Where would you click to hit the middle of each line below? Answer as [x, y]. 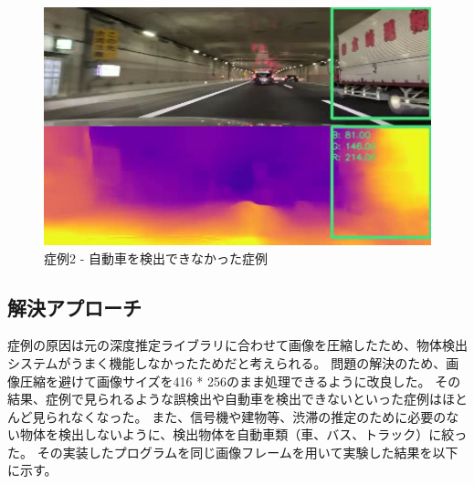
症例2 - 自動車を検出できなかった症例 [156, 257]
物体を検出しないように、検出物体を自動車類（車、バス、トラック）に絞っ [243, 434]
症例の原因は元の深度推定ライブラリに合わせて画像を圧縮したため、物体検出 [237, 345]
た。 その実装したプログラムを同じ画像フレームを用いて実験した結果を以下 [233, 452]
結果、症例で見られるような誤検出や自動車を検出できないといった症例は [225, 399]
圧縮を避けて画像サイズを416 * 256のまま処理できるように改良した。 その [240, 381]
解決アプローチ [74, 307]
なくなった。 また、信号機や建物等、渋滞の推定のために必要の [258, 416]
